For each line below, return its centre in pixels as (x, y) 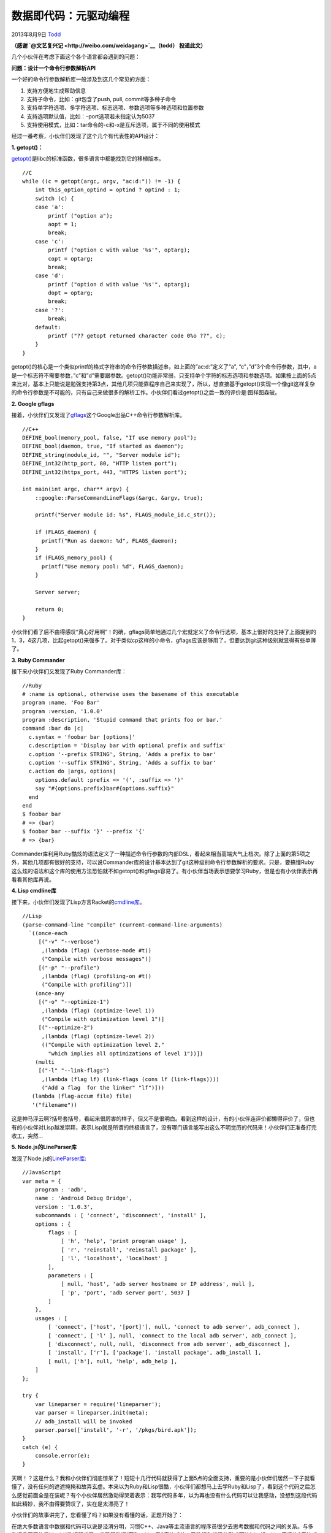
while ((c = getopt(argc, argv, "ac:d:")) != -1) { (101, 182)
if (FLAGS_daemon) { (66, 532)
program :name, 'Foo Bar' (61, 703)
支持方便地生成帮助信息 (56, 90)
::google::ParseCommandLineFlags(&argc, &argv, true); (119, 498)
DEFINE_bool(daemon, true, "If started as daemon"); (103, 446)
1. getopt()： (27, 147)
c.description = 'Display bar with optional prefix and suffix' (127, 746)
